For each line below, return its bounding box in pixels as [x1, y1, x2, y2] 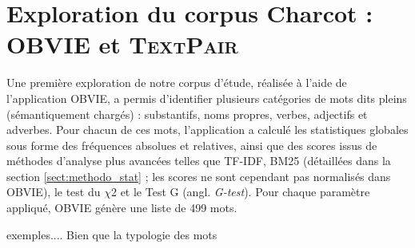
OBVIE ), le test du [6, 183, 101, 200]
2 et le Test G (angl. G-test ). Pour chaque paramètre [110, 183, 370, 200]
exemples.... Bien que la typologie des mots [6, 226, 217, 242]
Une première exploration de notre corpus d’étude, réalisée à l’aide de [6, 74, 347, 91]
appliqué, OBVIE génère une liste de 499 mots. [6, 199, 237, 216]
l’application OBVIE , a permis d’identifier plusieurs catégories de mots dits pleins [6, 89, 407, 106]
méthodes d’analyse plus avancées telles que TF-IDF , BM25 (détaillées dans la [6, 152, 391, 169]
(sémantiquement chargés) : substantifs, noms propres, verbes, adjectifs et [6, 105, 368, 122]
